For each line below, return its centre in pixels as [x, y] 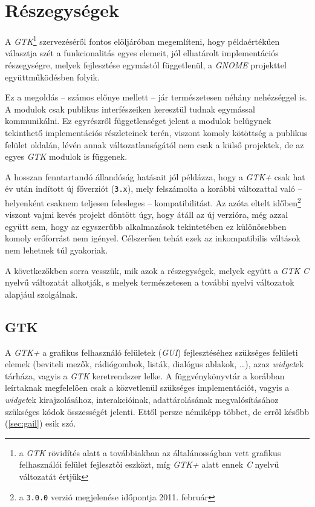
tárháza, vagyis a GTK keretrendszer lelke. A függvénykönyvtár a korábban [145, 375]
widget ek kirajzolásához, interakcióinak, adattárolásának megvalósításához [142, 399]
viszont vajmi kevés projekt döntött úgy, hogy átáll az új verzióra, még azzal [147, 214]
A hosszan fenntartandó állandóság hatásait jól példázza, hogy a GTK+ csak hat [155, 176]
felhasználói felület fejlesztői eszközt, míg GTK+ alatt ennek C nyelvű [149, 464]
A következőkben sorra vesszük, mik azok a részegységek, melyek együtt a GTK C [157, 270]
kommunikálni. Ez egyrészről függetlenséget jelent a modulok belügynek [138, 121]
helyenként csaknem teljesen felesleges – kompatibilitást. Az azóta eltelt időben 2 [153, 201]
